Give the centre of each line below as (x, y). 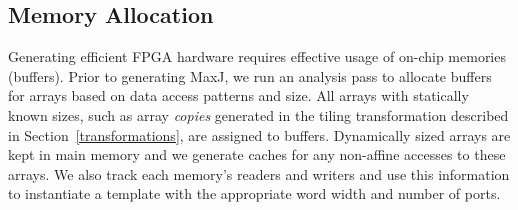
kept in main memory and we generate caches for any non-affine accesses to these (257, 154)
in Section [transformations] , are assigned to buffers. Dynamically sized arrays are (259, 134)
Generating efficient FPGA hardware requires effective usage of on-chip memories (257, 56)
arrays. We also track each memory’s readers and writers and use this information (259, 173)
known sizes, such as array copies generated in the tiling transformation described (258, 114)
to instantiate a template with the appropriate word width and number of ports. (254, 193)
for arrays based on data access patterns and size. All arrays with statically (238, 95)
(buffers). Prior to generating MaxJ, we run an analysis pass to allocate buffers (250, 75)
